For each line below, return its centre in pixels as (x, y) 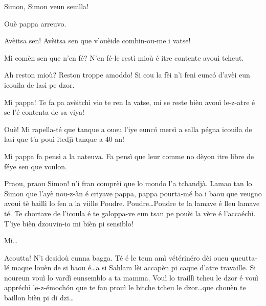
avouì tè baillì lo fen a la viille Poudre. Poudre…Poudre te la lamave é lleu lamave (132, 203)
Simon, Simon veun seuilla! (46, 6)
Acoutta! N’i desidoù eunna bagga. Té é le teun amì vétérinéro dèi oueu (116, 257)
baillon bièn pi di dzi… (39, 298)
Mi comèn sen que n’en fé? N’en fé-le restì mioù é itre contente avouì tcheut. (124, 57)
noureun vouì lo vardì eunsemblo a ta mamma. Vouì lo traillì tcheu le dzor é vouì (131, 277)
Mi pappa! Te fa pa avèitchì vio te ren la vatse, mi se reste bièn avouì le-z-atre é (130, 102)
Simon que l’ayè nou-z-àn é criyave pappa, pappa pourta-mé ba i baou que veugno (133, 193)
